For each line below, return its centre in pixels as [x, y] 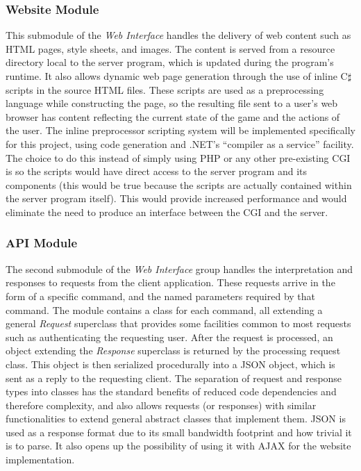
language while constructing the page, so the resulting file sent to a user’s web [172, 103]
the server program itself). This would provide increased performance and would [176, 198]
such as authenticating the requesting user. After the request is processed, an [169, 337]
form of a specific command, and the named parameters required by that [161, 296]
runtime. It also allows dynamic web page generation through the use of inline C [177, 76]
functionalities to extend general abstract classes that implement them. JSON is [176, 419]
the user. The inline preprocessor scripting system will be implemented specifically [180, 130]
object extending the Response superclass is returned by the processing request [173, 350]
